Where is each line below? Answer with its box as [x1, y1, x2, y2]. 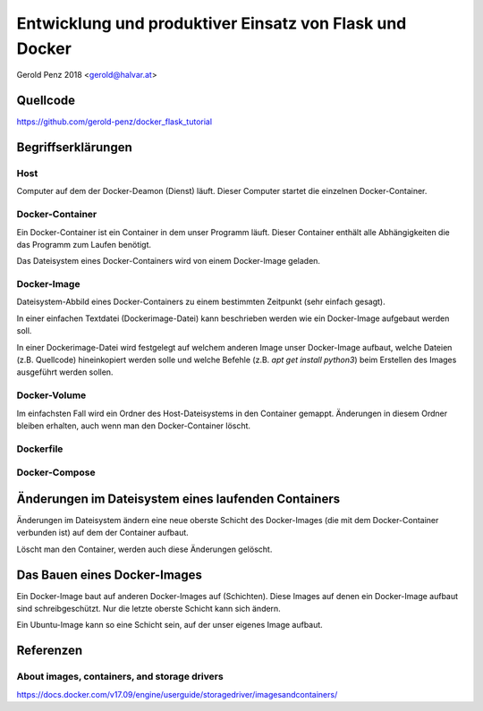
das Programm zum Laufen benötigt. [16, 239, 152, 250]
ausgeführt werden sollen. [16, 367, 114, 377]
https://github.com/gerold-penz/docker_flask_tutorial [16, 116, 213, 127]
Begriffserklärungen [16, 140, 133, 156]
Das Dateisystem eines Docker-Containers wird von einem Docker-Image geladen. [16, 256, 321, 267]
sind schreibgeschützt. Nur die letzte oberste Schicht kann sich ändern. [16, 604, 281, 614]
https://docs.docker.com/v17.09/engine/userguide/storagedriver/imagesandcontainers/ [16, 689, 338, 699]
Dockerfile [16, 443, 64, 455]
